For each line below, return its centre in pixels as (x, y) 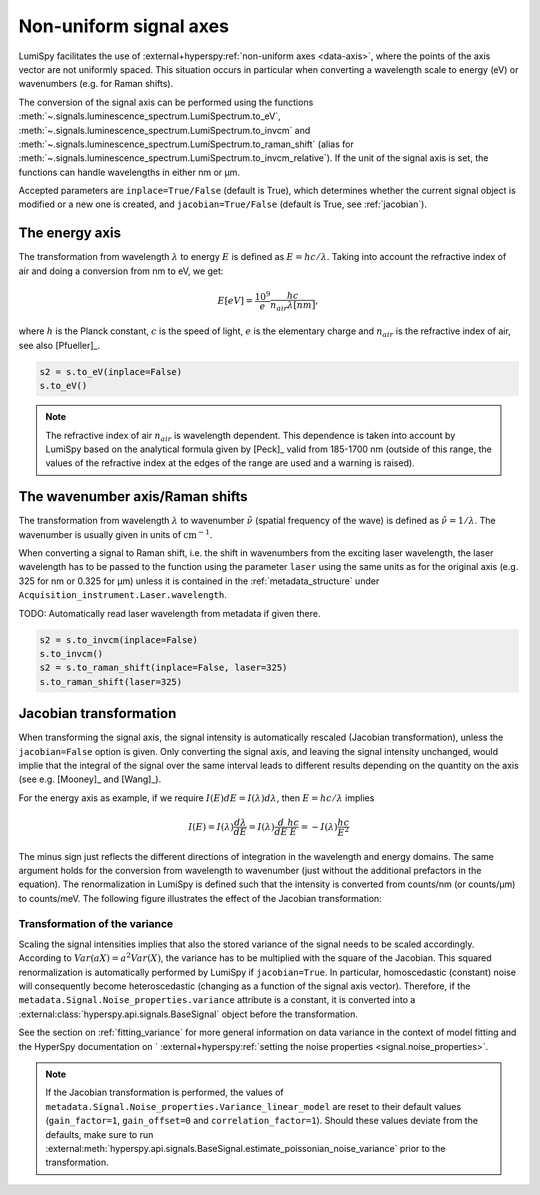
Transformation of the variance (96, 924)
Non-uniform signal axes (124, 26)
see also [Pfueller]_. (59, 345)
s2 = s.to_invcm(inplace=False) (119, 639)
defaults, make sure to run (99, 1134)
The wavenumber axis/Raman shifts (133, 496)
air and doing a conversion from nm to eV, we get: (121, 271)
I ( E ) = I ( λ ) (211, 826)
